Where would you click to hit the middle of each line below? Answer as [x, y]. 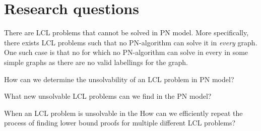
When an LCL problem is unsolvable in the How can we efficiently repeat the [123, 113]
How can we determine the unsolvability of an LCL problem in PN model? [119, 79]
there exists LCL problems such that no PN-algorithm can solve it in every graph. [131, 42]
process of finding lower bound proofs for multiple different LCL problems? [120, 123]
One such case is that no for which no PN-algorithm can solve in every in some [126, 52]
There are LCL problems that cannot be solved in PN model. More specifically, [126, 32]
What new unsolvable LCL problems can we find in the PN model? [108, 96]
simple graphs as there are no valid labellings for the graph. [96, 62]
